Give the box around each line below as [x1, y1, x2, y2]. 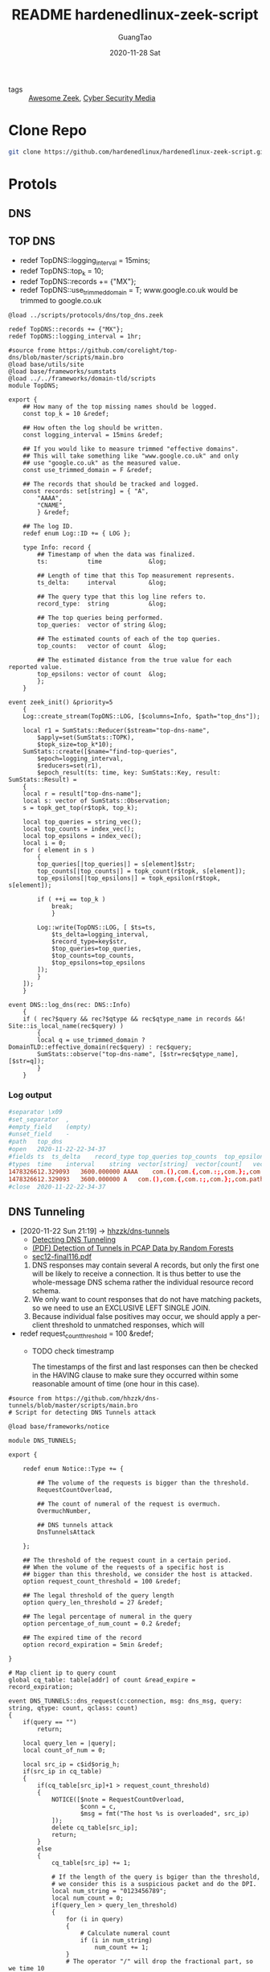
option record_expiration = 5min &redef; [22, 1641, 163, 1649]
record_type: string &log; [37, 599, 167, 608]
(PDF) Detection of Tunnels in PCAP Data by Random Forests [31, 1243, 235, 1253]
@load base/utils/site [8, 360, 84, 368]
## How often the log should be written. [22, 424, 163, 432]
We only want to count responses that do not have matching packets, [31, 1295, 262, 1304]
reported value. [8, 663, 63, 671]
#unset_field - [8, 1130, 70, 1139]
